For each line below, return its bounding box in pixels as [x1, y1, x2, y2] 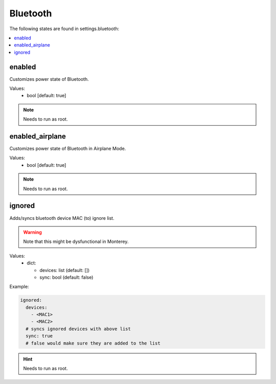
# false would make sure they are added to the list [26, 340, 160, 346]
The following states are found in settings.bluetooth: [9, 26, 120, 32]
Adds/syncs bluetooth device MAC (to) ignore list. [9, 215, 114, 221]
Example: [9, 284, 29, 290]
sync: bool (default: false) [39, 274, 94, 280]
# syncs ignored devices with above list [26, 326, 131, 332]
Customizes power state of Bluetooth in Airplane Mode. [9, 146, 126, 152]
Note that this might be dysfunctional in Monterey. [23, 238, 129, 245]
